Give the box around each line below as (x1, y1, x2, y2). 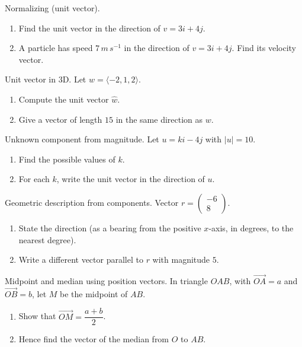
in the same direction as (115, 113, 203, 125)
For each (18, 173, 50, 185)
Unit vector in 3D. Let (5, 73, 86, 85)
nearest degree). (18, 233, 76, 246)
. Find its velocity (232, 42, 296, 54)
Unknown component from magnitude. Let (5, 133, 159, 145)
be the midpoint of (60, 287, 128, 300)
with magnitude (152, 253, 210, 266)
